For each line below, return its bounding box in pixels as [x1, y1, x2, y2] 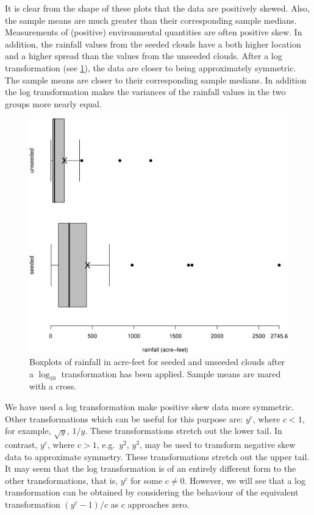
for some [130, 474, 163, 486]
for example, [5, 424, 51, 437]
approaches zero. [127, 497, 190, 510]
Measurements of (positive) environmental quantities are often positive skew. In [5, 26, 302, 38]
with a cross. [29, 380, 77, 392]
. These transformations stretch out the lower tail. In [85, 424, 282, 437]
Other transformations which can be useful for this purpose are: [5, 412, 243, 425]
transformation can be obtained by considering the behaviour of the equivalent [5, 486, 299, 499]
